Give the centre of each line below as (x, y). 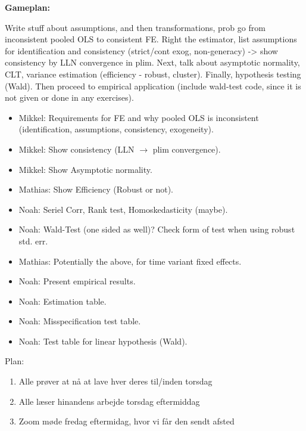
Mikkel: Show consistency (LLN (76, 149)
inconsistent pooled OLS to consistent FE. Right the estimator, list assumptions (151, 39)
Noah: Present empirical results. (77, 281)
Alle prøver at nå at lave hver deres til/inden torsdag (115, 381)
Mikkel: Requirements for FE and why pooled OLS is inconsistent (139, 117)
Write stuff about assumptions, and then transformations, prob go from (135, 27)
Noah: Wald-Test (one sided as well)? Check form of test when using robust (157, 229)
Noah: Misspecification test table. (80, 321)
